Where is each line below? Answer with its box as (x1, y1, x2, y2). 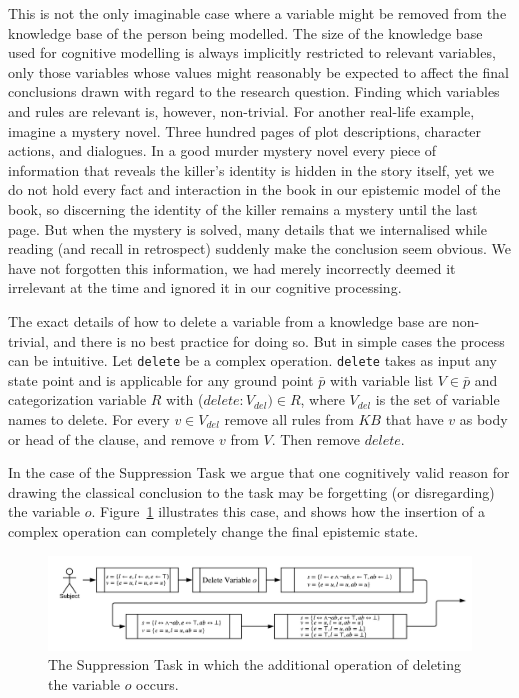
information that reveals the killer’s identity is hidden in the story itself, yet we (8, 159, 494, 180)
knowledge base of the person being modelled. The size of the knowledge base (8, 22, 483, 43)
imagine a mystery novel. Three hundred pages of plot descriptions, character (8, 120, 482, 141)
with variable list (329, 369, 434, 390)
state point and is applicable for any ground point (8, 369, 314, 390)
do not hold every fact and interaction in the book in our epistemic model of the (8, 179, 501, 200)
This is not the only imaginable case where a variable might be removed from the (8, 3, 507, 23)
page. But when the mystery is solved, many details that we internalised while (8, 218, 487, 239)
